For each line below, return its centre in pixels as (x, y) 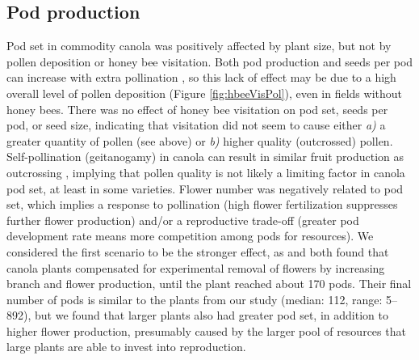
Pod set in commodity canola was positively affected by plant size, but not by (199, 46)
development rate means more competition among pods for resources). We (190, 236)
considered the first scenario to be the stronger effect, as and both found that (198, 251)
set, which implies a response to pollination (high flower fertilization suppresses (202, 204)
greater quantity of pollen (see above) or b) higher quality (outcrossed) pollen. (200, 140)
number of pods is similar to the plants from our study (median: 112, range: (195, 299)
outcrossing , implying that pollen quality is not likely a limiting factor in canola (206, 172)
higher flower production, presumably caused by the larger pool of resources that (206, 330)
